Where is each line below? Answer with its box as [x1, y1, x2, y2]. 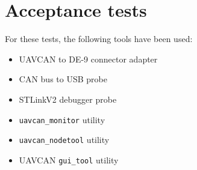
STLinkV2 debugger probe [19, 93, 117, 105]
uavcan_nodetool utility [19, 133, 110, 146]
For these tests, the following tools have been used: [5, 32, 193, 45]
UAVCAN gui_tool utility [19, 153, 119, 166]
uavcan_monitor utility [19, 113, 105, 126]
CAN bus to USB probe [19, 73, 107, 85]
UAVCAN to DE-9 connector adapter [19, 52, 158, 65]
